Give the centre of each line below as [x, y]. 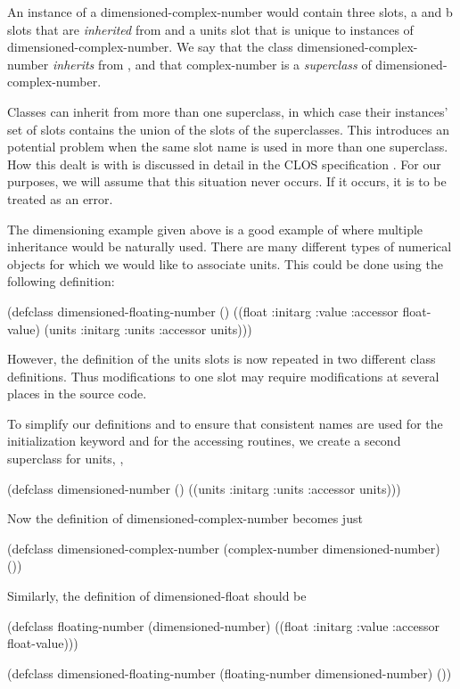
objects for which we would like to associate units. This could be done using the [225, 263]
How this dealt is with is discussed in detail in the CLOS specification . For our [224, 164]
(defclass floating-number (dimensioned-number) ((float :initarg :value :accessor [224, 625]
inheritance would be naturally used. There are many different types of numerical [230, 246]
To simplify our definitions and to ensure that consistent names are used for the [225, 423]
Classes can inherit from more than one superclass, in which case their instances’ [228, 111]
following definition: [61, 281]
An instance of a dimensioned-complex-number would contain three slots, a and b [230, 12]
